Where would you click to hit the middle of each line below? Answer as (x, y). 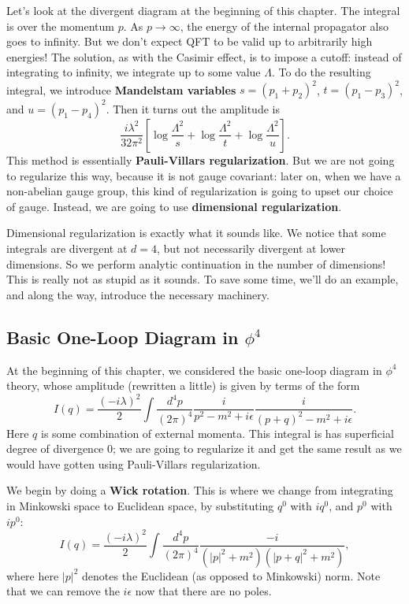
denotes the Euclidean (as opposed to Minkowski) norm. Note (231, 575)
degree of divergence (55, 448)
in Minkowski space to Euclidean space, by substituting (140, 505)
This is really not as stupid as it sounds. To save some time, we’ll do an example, (203, 279)
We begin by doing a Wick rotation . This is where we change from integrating (200, 490)
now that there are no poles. (203, 591)
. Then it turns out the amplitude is (193, 108)
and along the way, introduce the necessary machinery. (138, 294)
